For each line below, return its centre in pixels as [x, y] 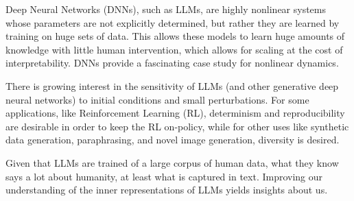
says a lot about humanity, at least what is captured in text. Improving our [164, 176]
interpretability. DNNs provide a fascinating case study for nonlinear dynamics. [172, 63]
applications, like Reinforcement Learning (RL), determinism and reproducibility [175, 113]
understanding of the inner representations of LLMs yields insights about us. [167, 190]
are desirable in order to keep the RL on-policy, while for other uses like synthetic [177, 126]
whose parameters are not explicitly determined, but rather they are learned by [173, 22]
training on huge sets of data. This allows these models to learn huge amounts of [175, 36]
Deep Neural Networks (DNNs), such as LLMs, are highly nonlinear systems [166, 9]
